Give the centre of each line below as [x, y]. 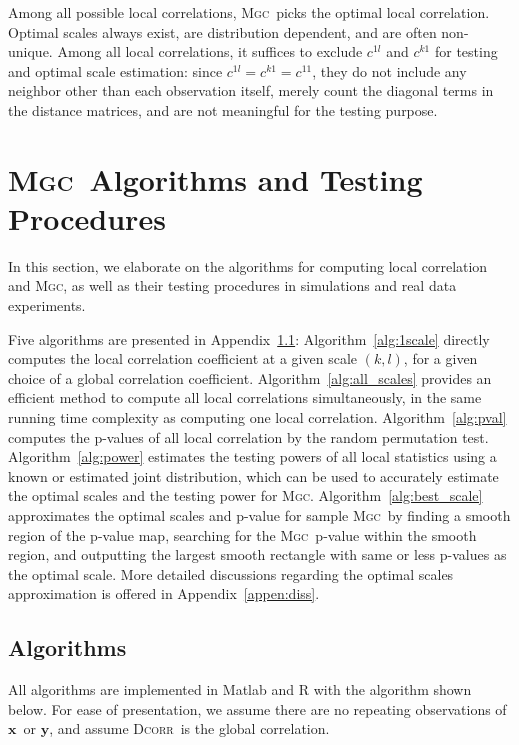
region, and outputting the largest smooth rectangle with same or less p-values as [257, 554]
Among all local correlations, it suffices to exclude [210, 51]
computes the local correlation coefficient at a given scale [183, 358]
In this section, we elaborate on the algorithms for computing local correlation [248, 265]
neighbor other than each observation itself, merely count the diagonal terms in [251, 90]
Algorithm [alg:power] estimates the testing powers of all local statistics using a [252, 456]
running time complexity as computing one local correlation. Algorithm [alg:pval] [257, 417]
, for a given [440, 358]
